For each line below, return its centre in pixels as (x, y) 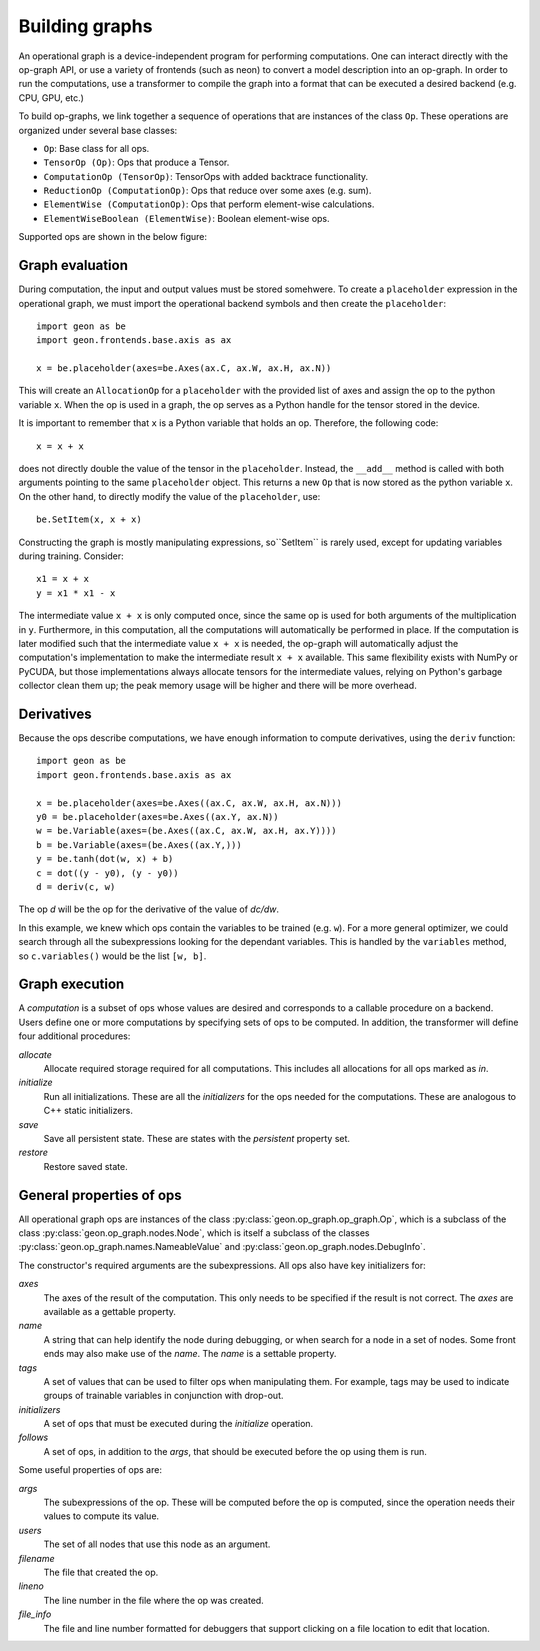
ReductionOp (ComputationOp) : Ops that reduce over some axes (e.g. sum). (207, 191)
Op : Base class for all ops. (96, 148)
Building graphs (85, 26)
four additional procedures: (74, 1036)
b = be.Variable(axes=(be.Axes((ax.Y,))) (139, 844)
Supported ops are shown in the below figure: (113, 237)
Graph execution (71, 984)
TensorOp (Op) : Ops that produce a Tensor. (136, 162)
